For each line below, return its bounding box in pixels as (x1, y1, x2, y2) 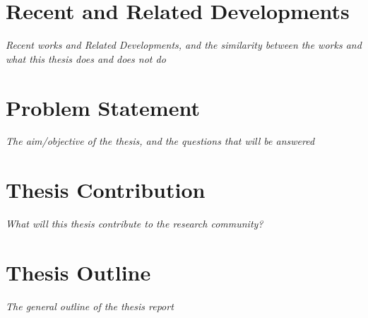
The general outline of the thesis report (6, 298, 174, 313)
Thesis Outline (6, 257, 151, 286)
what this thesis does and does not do (6, 51, 166, 66)
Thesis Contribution (6, 175, 206, 204)
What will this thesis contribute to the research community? (6, 216, 263, 231)
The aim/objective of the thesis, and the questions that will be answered (6, 134, 315, 148)
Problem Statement (6, 93, 200, 122)
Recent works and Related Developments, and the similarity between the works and (6, 37, 362, 52)
